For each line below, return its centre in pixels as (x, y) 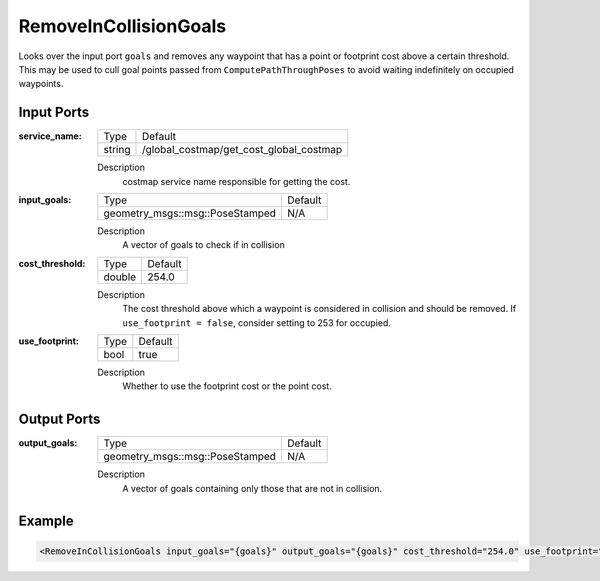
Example (46, 521)
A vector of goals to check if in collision (203, 245)
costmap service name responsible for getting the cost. (236, 181)
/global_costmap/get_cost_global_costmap (242, 150)
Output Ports (59, 419)
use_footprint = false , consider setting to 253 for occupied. (257, 322)
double (120, 277)
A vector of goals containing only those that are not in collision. (252, 488)
